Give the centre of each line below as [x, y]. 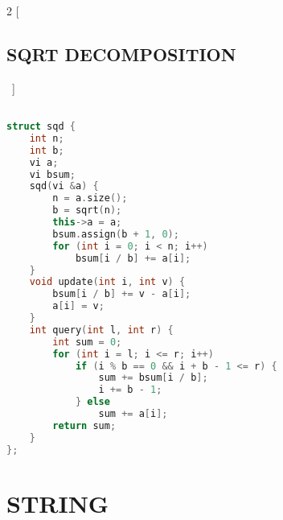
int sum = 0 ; [87, 342]
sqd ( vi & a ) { [64, 186]
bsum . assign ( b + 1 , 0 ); [116, 234]
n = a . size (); [90, 198]
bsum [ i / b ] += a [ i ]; [133, 258]
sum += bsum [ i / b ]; [153, 378]
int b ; [47, 150]
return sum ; [84, 425]
